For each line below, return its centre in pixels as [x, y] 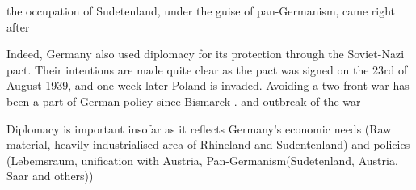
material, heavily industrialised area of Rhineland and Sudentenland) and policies [208, 144]
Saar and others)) [50, 176]
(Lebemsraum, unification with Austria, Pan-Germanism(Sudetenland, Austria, [202, 160]
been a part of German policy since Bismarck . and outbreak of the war [184, 101]
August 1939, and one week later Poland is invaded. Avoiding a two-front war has [208, 85]
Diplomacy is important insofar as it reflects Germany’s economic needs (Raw [199, 128]
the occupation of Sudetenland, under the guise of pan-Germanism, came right [201, 11]
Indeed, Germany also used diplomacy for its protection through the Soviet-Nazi [206, 54]
